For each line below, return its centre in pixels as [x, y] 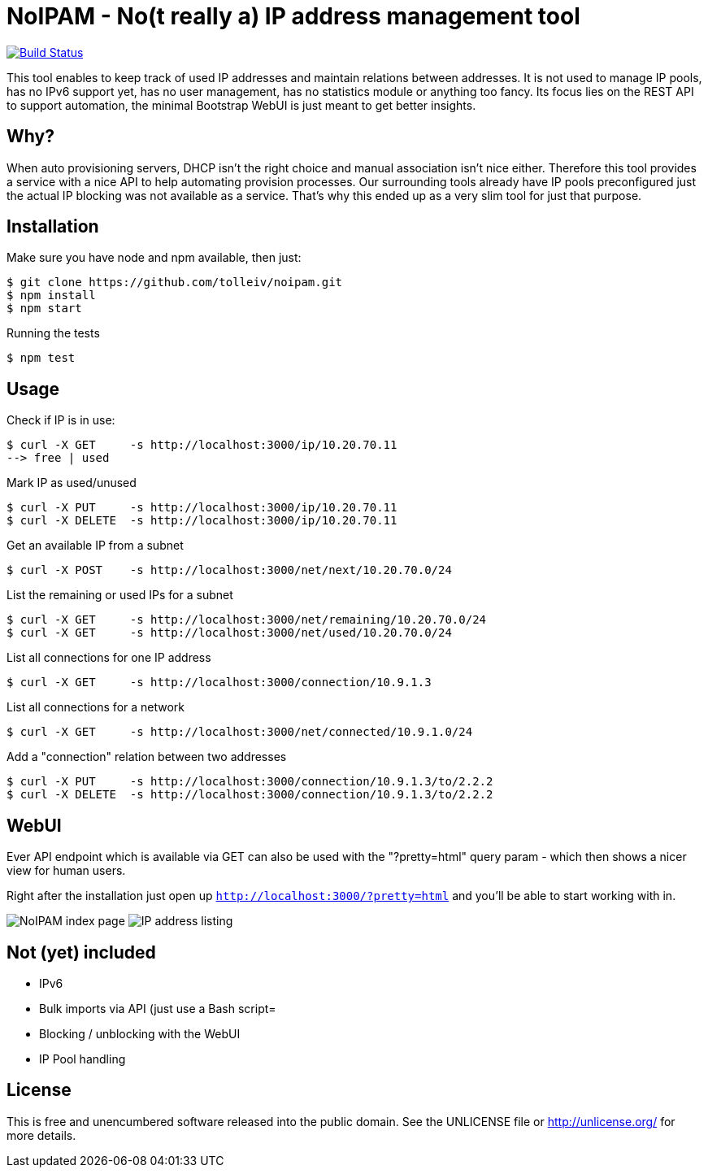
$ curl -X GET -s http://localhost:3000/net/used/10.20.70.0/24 [229, 633]
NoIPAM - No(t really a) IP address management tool [293, 16]
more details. [41, 1135]
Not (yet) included [81, 952]
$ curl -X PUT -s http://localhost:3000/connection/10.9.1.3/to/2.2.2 [250, 782]
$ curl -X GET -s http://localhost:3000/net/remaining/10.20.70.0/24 [247, 620]
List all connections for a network [96, 707]
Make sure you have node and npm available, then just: [154, 258]
